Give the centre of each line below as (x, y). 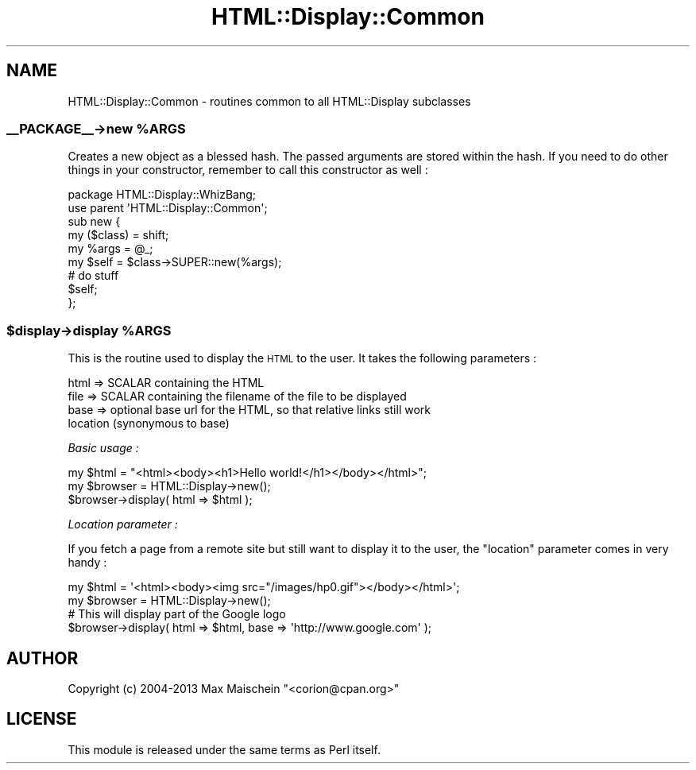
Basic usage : (103, 448)
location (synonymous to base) (149, 424)
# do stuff (93, 276)
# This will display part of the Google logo (177, 614)
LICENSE (42, 719)
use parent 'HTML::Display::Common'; (168, 208)
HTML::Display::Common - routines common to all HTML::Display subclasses (269, 101)
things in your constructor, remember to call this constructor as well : (248, 170)
